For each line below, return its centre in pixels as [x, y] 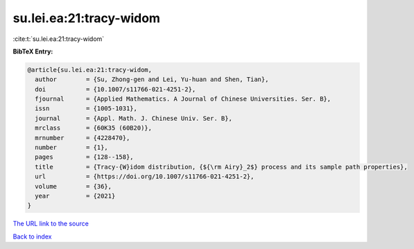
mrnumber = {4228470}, [83, 138]
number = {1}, [72, 148]
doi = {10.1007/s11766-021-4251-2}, [115, 89]
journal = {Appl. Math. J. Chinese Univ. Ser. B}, [133, 118]
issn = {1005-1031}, [86, 109]
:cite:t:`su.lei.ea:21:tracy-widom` [59, 39]
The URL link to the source [51, 224]
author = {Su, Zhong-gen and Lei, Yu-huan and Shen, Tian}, [152, 79]
